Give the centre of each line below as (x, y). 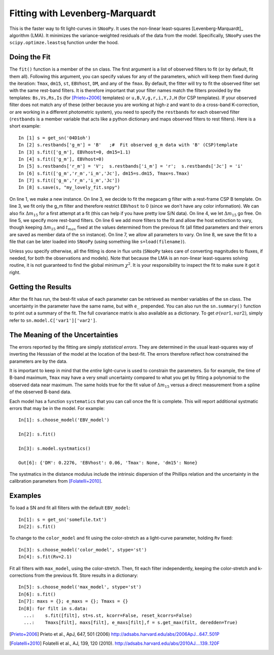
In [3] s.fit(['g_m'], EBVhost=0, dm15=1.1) (75, 152)
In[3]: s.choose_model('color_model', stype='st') (83, 550)
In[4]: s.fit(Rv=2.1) (45, 557)
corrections (22, 575)
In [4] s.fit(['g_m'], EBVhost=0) (61, 159)
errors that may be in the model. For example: (57, 408)
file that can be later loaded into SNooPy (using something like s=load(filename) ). (98, 242)
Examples (25, 496)
